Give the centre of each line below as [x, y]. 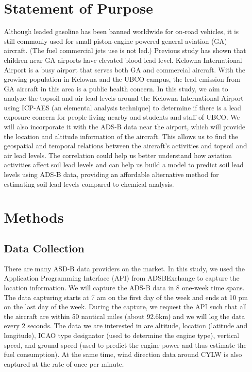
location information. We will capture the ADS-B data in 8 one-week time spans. [124, 287]
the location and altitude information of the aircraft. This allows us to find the [121, 136]
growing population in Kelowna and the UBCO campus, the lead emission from [122, 79]
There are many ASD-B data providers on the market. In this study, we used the [124, 268]
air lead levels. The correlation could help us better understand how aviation [118, 155]
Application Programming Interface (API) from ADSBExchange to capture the [122, 278]
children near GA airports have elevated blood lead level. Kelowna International [123, 60]
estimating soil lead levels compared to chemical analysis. [89, 184]
